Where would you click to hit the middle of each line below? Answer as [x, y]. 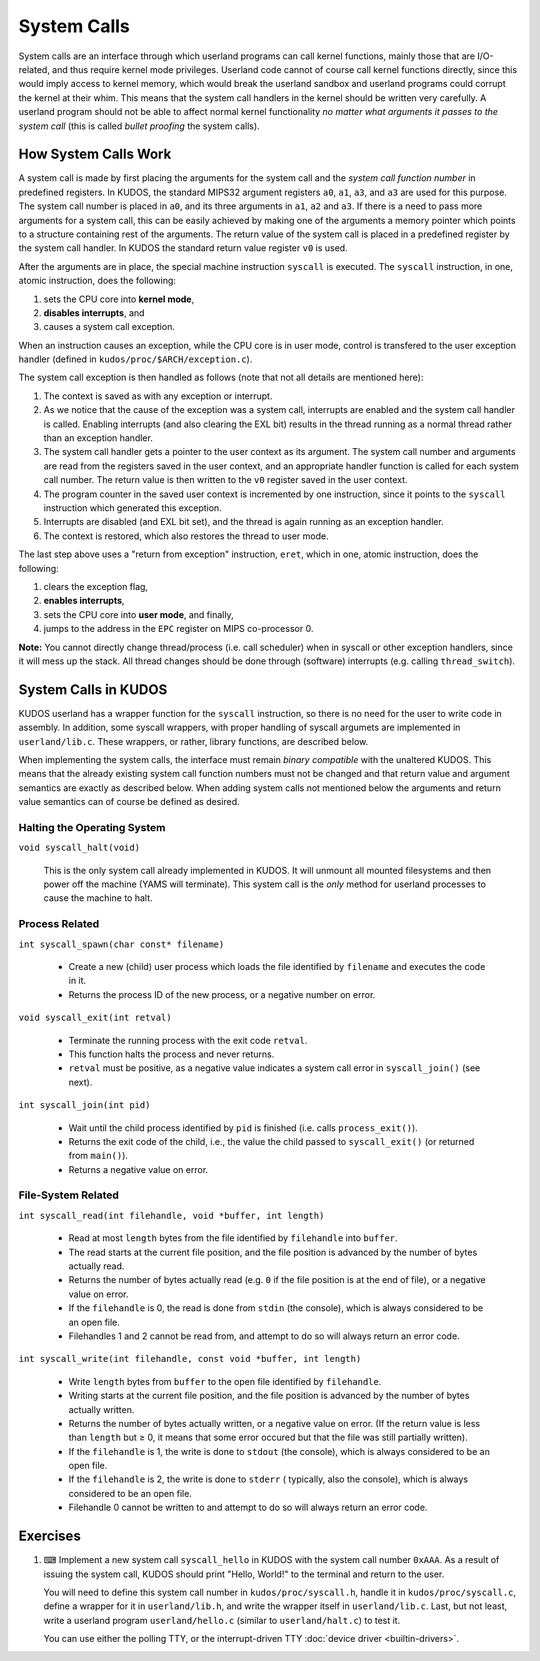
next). [80, 1082]
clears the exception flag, [96, 586]
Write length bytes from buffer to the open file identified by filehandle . [225, 1381]
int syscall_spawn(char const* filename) [121, 944]
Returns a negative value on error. [138, 1169]
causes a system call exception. [109, 327]
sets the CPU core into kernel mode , [119, 299]
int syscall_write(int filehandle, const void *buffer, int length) [190, 1359]
